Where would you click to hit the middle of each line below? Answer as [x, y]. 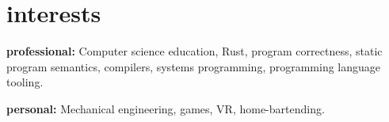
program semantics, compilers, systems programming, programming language [194, 66]
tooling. [25, 82]
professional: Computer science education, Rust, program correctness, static [194, 51]
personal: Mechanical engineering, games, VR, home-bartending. [166, 108]
